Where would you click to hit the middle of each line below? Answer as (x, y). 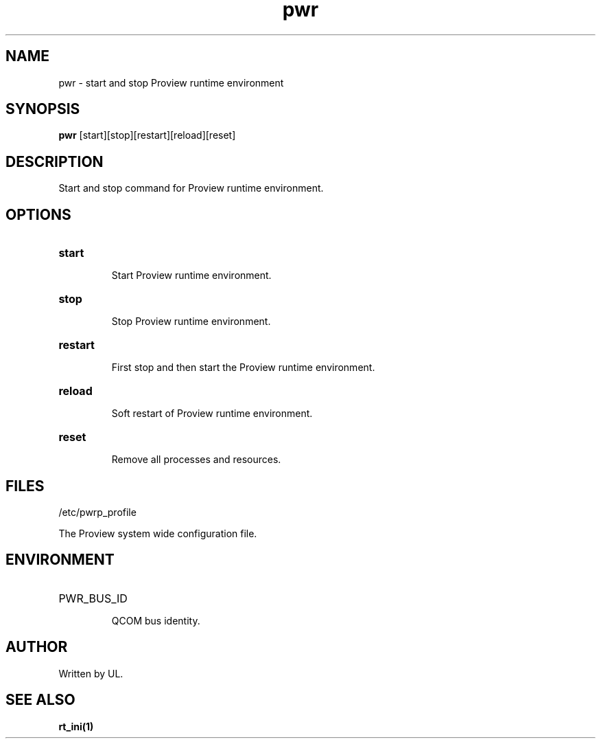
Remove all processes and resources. (196, 460)
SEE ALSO (40, 700)
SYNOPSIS (43, 109)
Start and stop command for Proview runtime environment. (191, 188)
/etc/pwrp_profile (97, 512)
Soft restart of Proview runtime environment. (212, 414)
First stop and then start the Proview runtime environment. (243, 368)
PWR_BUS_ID (93, 598)
